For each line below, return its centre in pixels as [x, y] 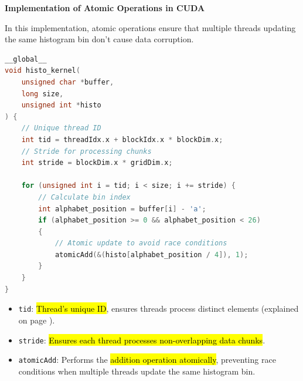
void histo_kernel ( [42, 71]
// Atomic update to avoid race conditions [141, 243]
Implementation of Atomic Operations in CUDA [105, 8]
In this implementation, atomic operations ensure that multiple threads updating [150, 27]
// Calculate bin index [84, 197]
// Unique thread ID [61, 128]
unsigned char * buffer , [68, 82]
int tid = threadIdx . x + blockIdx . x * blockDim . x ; [122, 139]
